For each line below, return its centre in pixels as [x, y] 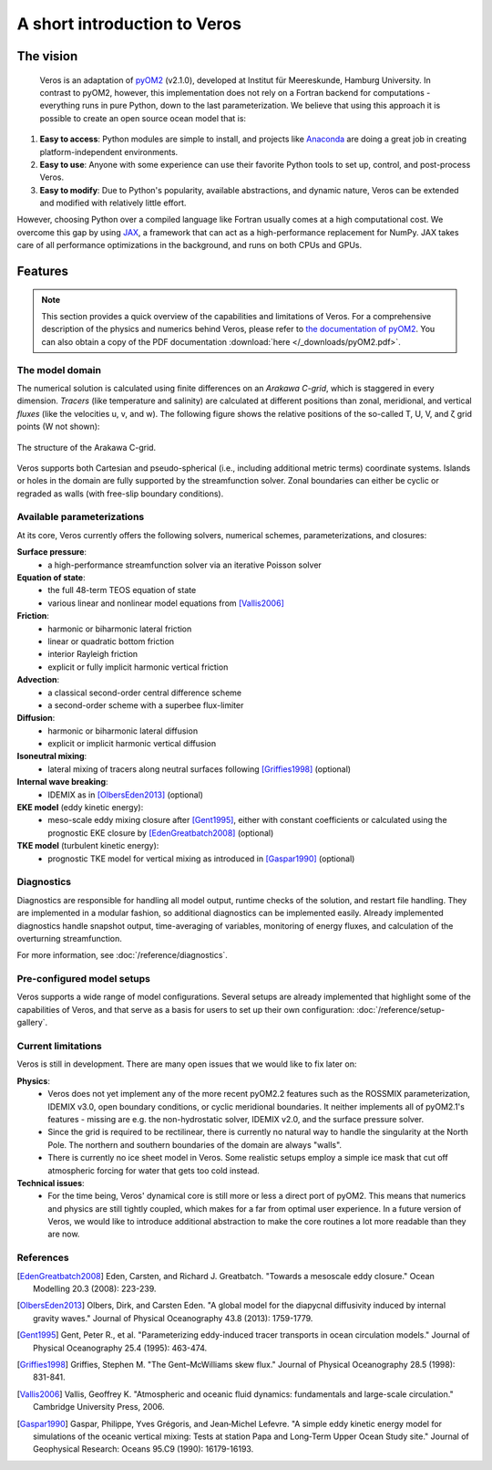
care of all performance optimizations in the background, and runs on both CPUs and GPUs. [190, 245]
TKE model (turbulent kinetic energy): [88, 846]
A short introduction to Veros [129, 24]
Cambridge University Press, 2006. [99, 1407]
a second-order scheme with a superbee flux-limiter [146, 705]
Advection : [38, 680]
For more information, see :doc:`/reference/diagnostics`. [122, 955]
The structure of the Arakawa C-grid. [87, 447]
